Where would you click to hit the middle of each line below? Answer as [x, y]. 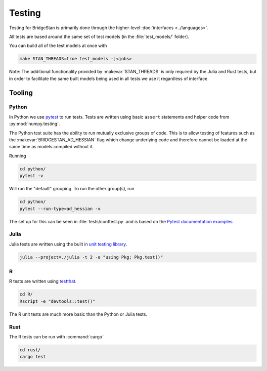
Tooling [21, 93]
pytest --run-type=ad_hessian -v [60, 208]
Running [18, 156]
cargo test [33, 357]
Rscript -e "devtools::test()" [58, 301]
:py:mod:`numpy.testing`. [35, 124]
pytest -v [31, 176]
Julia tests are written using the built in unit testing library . [68, 244]
